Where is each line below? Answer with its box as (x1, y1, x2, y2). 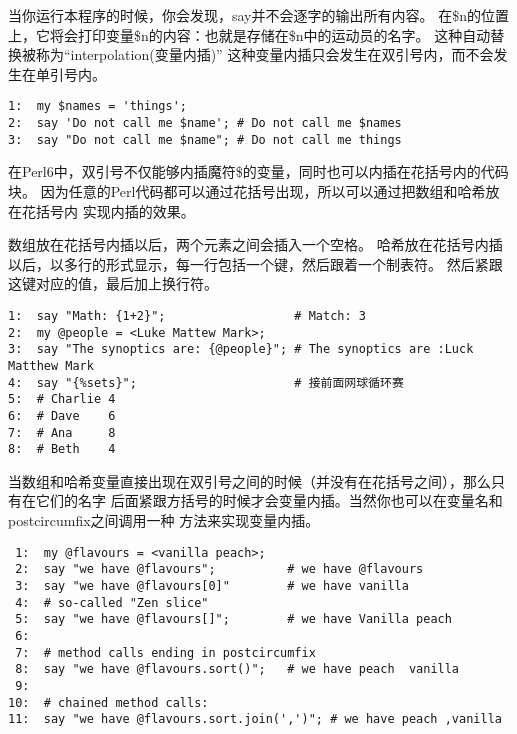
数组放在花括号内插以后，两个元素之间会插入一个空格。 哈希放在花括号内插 (8, 234, 503, 255)
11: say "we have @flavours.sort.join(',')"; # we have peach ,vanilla (8, 712, 502, 727)
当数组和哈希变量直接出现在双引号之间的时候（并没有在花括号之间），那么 (8, 470, 491, 491)
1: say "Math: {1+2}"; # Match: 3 (8, 308, 366, 323)
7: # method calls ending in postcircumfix (15, 645, 316, 660)
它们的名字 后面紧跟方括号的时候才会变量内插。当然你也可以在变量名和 (35, 490, 503, 511)
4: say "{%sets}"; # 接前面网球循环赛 (8, 375, 404, 390)
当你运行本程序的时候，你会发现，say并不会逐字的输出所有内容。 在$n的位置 (8, 5, 509, 25)
